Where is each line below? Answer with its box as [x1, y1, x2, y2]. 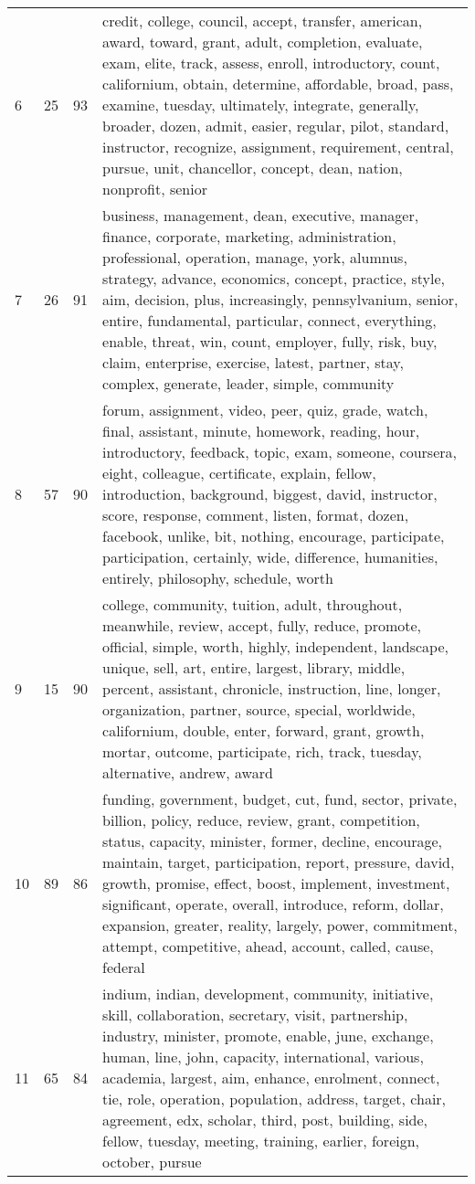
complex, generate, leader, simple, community [102, 373, 395, 394]
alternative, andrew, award [102, 762, 273, 783]
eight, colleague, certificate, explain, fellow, [102, 462, 376, 483]
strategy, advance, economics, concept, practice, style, [102, 268, 446, 289]
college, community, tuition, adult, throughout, [102, 594, 403, 615]
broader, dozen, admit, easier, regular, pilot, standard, [102, 115, 449, 136]
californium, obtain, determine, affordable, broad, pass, [102, 73, 454, 94]
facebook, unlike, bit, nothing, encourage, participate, [102, 525, 445, 546]
